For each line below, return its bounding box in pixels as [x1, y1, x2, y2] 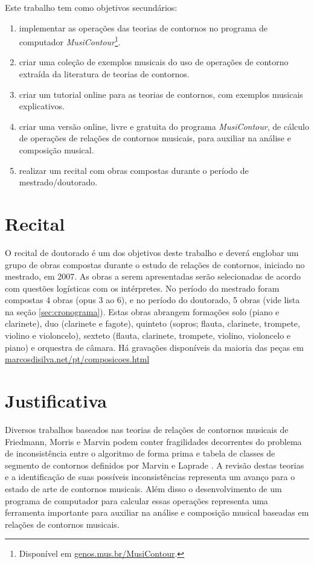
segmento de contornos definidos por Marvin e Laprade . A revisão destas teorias [5, 458, 304, 471]
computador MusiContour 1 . [19, 34, 121, 48]
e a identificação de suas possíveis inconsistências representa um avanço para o [5, 470, 295, 483]
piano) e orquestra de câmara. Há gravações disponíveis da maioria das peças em [5, 341, 304, 353]
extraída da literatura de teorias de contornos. [19, 68, 190, 80]
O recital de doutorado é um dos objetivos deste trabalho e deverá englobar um [5, 246, 299, 258]
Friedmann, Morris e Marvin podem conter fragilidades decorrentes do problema [5, 435, 302, 447]
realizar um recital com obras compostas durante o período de [19, 164, 249, 176]
